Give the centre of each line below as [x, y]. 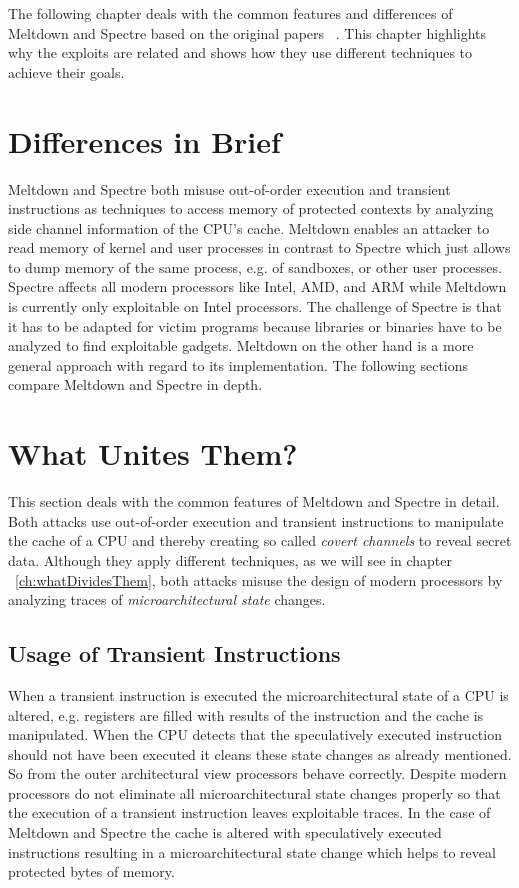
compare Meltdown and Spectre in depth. [135, 384]
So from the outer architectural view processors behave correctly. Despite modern [257, 773]
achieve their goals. [66, 71]
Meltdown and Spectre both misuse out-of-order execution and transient [229, 188]
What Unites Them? [153, 453]
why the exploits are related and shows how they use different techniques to [240, 52]
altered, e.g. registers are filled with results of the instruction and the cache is [246, 714]
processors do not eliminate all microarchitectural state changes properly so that [254, 792]
